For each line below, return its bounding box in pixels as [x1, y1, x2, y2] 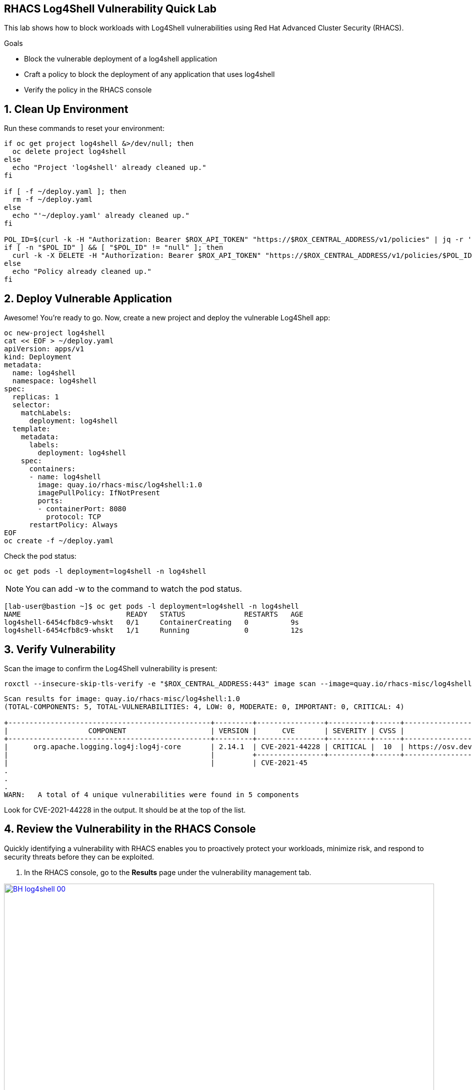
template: [12, 425, 50, 433]
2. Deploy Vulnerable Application [4, 292, 172, 305]
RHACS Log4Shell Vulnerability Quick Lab [4, 2, 216, 15]
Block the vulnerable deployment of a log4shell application [24, 54, 217, 63]
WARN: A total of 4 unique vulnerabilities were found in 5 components [4, 790, 299, 799]
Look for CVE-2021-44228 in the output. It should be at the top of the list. [4, 805, 246, 814]
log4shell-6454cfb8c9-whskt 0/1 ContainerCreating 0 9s [4, 618, 299, 627]
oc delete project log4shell [12, 147, 126, 156]
